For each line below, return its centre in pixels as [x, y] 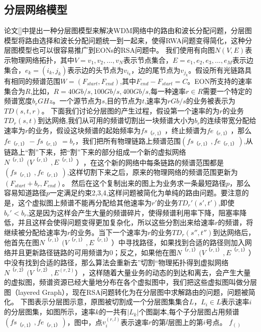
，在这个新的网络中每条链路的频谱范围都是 [153, 162]
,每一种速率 [167, 91]
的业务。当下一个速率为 [109, 232]
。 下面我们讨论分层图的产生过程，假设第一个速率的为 [130, 110]
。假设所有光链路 [217, 70]
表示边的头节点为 [96, 70]
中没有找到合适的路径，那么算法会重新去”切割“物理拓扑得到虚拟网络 [116, 262]
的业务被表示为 [211, 101]
